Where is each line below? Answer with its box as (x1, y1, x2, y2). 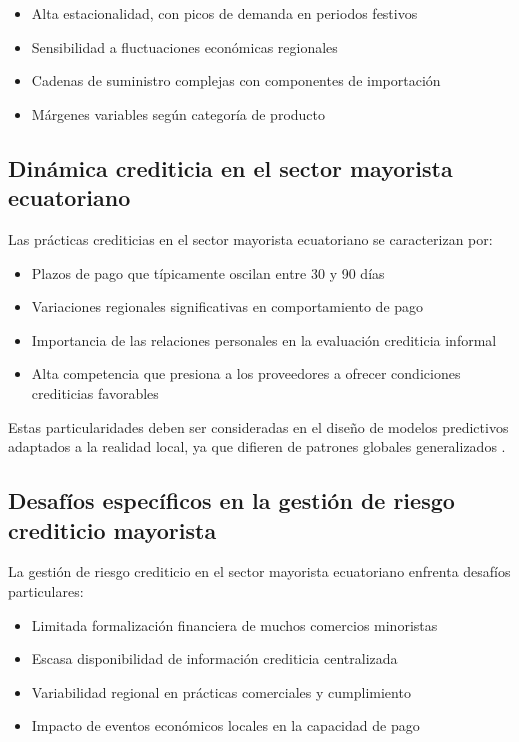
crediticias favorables (31, 382, 159, 403)
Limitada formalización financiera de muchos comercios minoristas (31, 614, 438, 635)
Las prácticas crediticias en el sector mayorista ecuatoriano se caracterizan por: (8, 228, 493, 249)
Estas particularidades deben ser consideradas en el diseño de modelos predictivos (8, 416, 509, 437)
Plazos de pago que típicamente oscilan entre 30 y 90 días (31, 262, 385, 283)
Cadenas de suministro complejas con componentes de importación (31, 70, 441, 91)
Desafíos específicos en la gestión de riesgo (8, 485, 455, 516)
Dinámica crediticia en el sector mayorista (8, 152, 453, 183)
